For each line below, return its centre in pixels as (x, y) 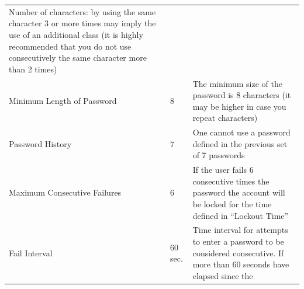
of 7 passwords (219, 155)
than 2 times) (33, 69)
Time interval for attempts (240, 230)
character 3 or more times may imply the (82, 23)
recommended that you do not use (70, 46)
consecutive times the (231, 181)
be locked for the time (232, 204)
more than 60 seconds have (241, 264)
